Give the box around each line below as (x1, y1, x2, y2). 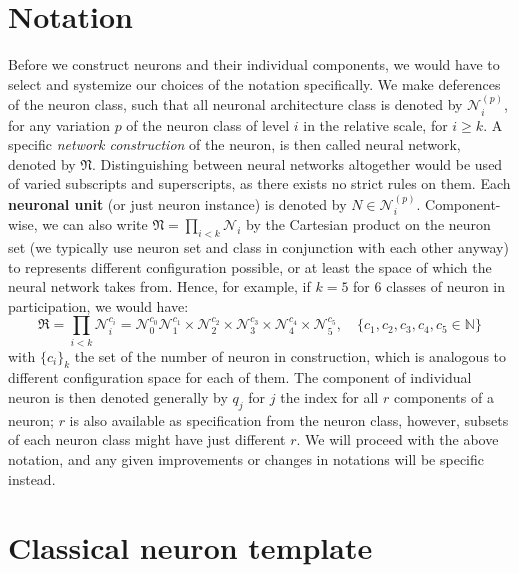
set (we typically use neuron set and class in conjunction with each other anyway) (8, 236, 509, 257)
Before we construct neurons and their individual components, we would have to (8, 54, 500, 75)
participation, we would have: (8, 295, 189, 316)
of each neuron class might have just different (8, 429, 286, 450)
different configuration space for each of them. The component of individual (8, 367, 472, 388)
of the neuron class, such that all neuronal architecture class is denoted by (8, 94, 463, 115)
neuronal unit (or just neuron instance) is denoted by (8, 193, 347, 214)
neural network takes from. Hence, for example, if (8, 276, 311, 297)
